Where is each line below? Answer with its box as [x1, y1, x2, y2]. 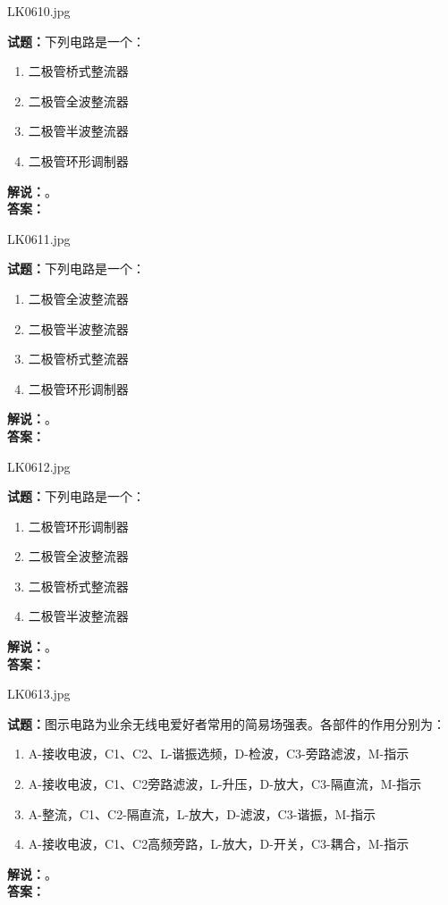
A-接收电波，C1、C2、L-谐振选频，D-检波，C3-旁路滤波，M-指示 [28, 744, 410, 763]
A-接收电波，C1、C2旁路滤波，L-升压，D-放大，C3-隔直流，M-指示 [28, 775, 422, 793]
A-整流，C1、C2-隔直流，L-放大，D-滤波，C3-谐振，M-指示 [28, 804, 376, 823]
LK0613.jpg [7, 684, 71, 703]
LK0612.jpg [7, 457, 71, 475]
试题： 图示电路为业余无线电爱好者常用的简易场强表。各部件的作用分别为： [7, 714, 445, 733]
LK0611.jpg [7, 229, 71, 247]
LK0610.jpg [7, 2, 71, 20]
